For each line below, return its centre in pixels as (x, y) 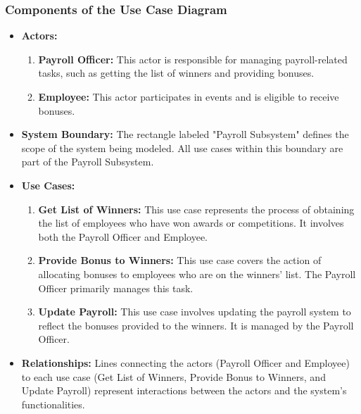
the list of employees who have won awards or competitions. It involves (191, 223)
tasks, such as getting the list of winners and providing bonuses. (176, 73)
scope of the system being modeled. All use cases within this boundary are (182, 148)
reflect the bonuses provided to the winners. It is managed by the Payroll (196, 325)
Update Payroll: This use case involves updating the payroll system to (195, 312)
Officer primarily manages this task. (116, 288)
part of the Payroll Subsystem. (88, 162)
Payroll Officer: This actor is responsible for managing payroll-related (193, 59)
